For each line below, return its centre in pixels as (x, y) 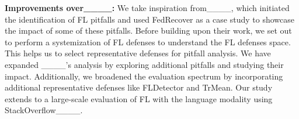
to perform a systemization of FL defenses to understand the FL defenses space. (148, 42)
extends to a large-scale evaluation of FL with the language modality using (139, 98)
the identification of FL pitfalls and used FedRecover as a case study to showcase (149, 19)
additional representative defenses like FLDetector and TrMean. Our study (139, 87)
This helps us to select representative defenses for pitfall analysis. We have (138, 53)
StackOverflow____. (44, 110)
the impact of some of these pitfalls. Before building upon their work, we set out (148, 30)
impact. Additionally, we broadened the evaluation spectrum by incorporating (144, 76)
